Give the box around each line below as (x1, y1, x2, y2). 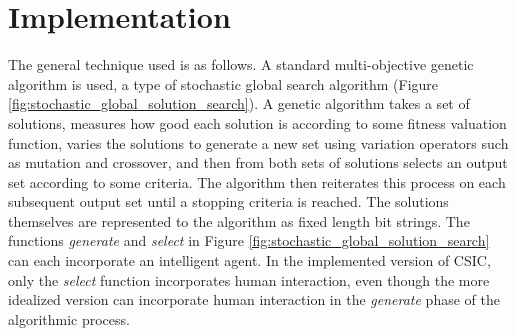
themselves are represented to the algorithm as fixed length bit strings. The (8, 210, 470, 231)
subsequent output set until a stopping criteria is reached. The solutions (8, 191, 449, 212)
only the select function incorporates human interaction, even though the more (8, 269, 490, 290)
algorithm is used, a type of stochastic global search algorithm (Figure (8, 73, 439, 94)
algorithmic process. (8, 308, 130, 329)
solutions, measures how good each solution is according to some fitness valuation (8, 112, 507, 133)
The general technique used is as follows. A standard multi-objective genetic (8, 54, 474, 75)
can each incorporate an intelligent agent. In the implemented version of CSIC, (8, 250, 491, 271)
